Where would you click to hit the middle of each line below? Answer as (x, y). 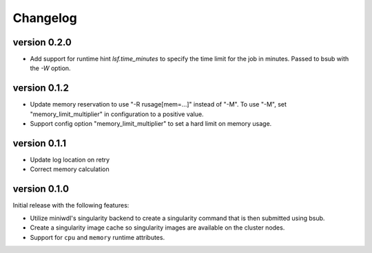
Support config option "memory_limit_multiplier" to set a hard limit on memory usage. (151, 124)
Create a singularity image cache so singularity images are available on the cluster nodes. (157, 228)
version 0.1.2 (41, 88)
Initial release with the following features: (71, 206)
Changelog (45, 18)
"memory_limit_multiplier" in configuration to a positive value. (117, 114)
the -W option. (51, 68)
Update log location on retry (70, 160)
